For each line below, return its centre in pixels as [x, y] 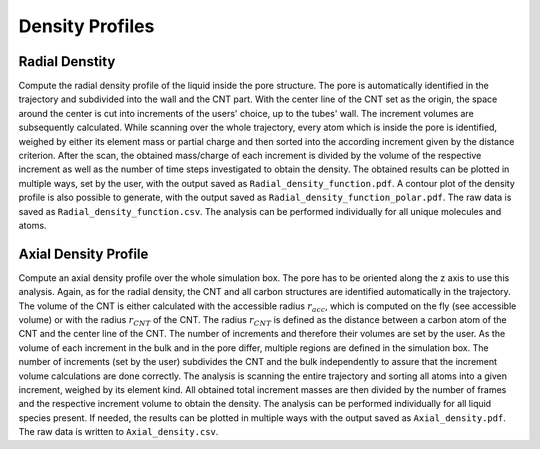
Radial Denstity [67, 61]
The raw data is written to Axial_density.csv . [118, 432]
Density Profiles [86, 26]
